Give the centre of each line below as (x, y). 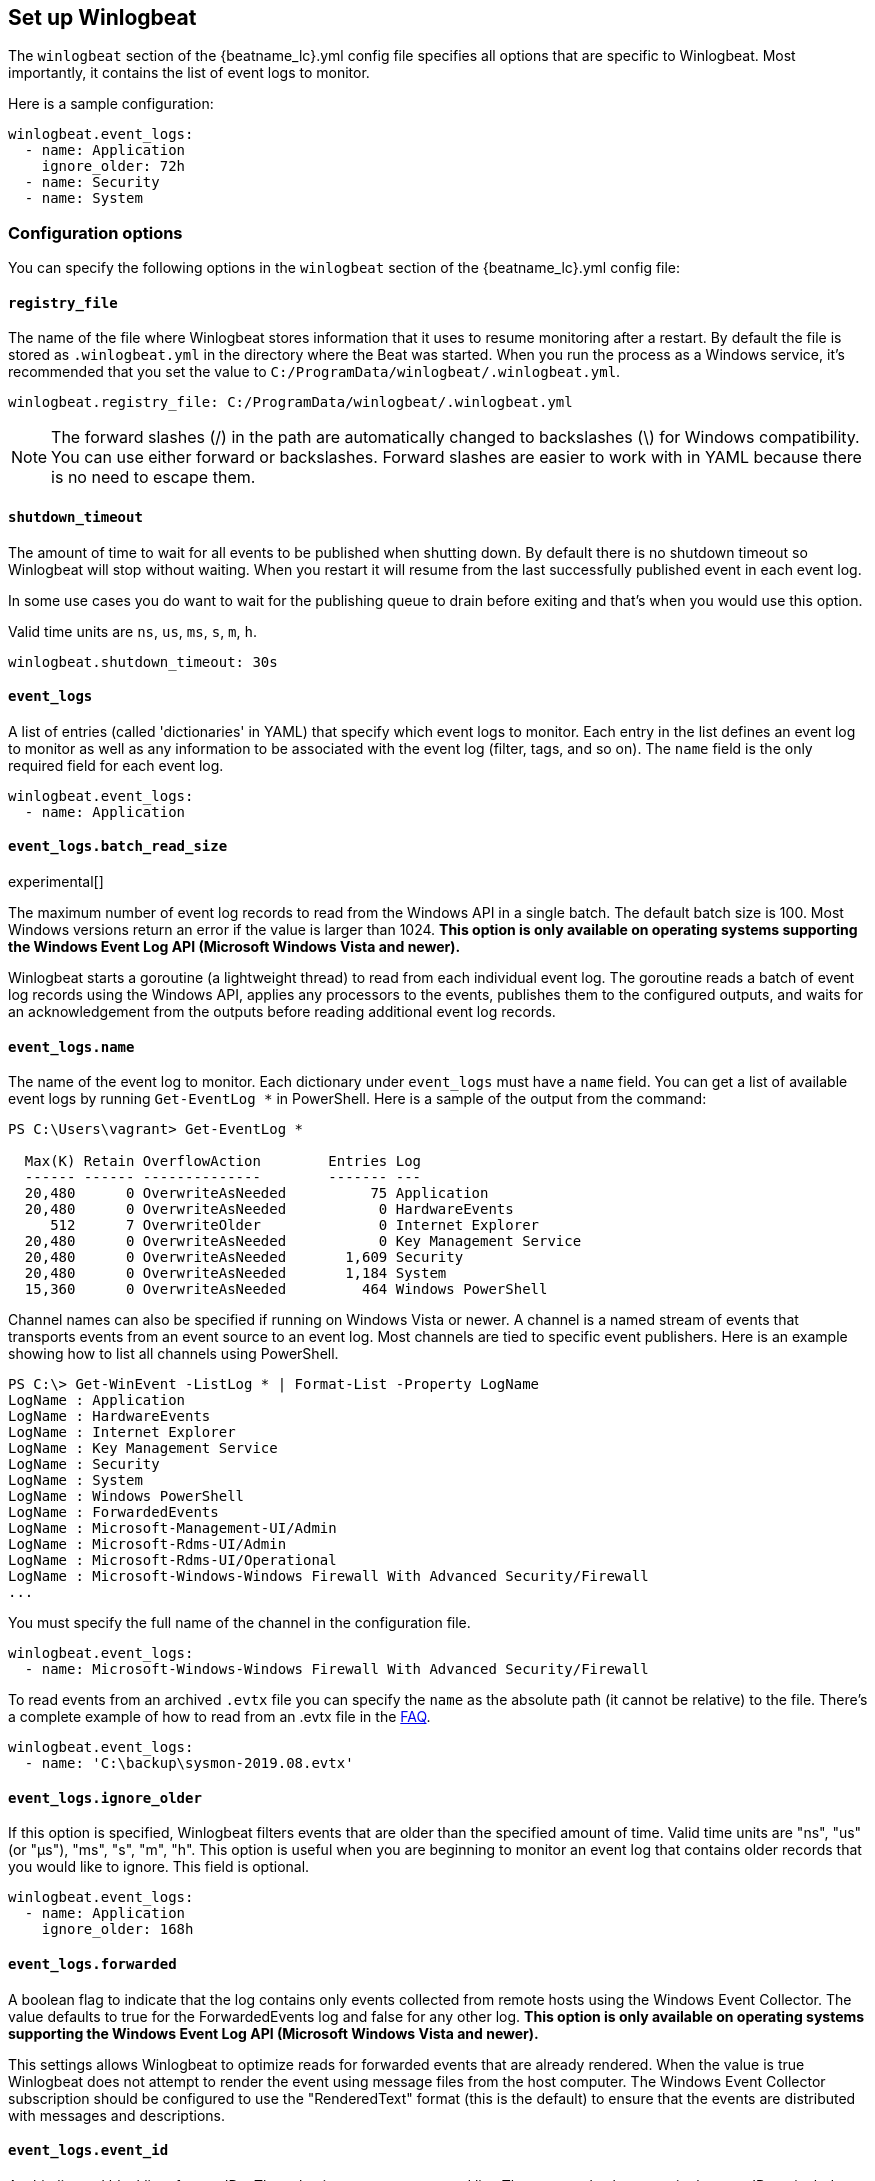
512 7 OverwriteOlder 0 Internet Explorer (295, 1225)
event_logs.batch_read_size (118, 846)
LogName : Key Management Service (143, 1448)
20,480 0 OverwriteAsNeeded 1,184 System (235, 1273)
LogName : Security (84, 1464)
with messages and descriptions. (116, 2115)
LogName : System (75, 1480)
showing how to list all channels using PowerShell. (173, 1354)
